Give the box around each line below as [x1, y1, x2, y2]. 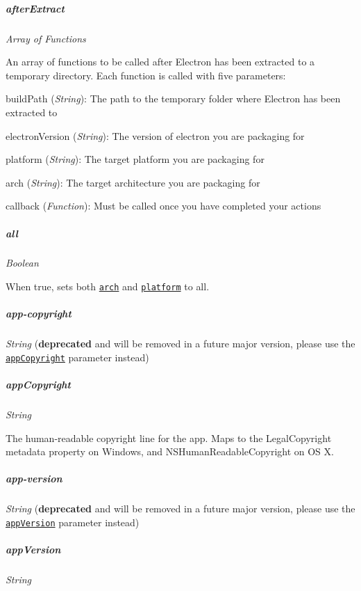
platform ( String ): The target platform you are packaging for [6, 152, 265, 166]
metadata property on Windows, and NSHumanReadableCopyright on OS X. [6, 444, 334, 459]
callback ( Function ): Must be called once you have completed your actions [6, 198, 321, 213]
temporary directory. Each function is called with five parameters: [6, 68, 286, 82]
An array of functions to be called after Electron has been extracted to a [6, 54, 315, 69]
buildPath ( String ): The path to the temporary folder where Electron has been [6, 91, 341, 106]
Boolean [6, 255, 39, 270]
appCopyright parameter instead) [6, 349, 149, 364]
